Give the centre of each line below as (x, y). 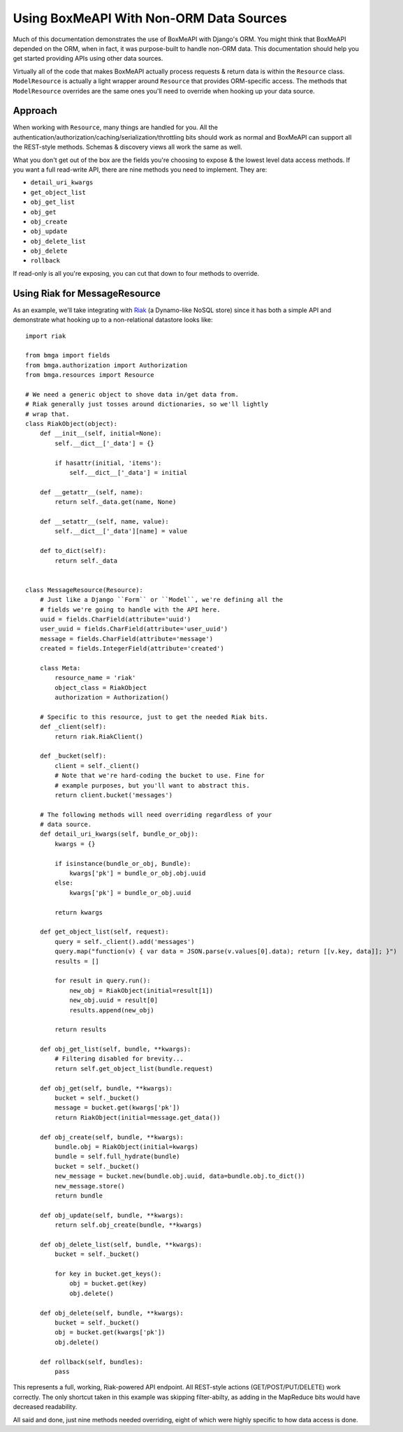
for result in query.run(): (103, 981)
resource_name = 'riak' (95, 678)
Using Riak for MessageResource (87, 293)
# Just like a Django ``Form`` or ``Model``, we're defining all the (161, 600)
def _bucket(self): (73, 756)
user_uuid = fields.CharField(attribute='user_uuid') (134, 629)
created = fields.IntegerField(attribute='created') (132, 649)
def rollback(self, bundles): (91, 1362)
